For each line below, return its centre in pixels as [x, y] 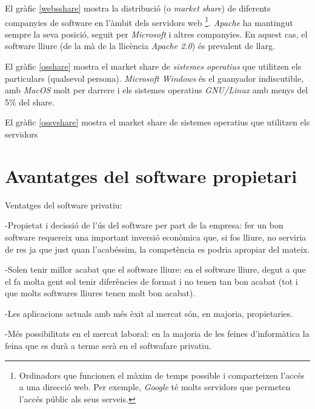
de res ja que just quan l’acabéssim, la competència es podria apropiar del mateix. [157, 249]
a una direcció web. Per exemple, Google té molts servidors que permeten [155, 387]
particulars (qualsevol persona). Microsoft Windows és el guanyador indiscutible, [154, 78]
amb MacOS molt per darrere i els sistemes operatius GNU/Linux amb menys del [157, 90]
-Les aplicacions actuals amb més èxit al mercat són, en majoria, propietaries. [149, 313]
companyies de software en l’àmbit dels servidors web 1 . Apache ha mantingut [149, 21]
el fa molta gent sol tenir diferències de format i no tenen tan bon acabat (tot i [151, 281]
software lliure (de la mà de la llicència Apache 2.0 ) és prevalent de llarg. [140, 46]
